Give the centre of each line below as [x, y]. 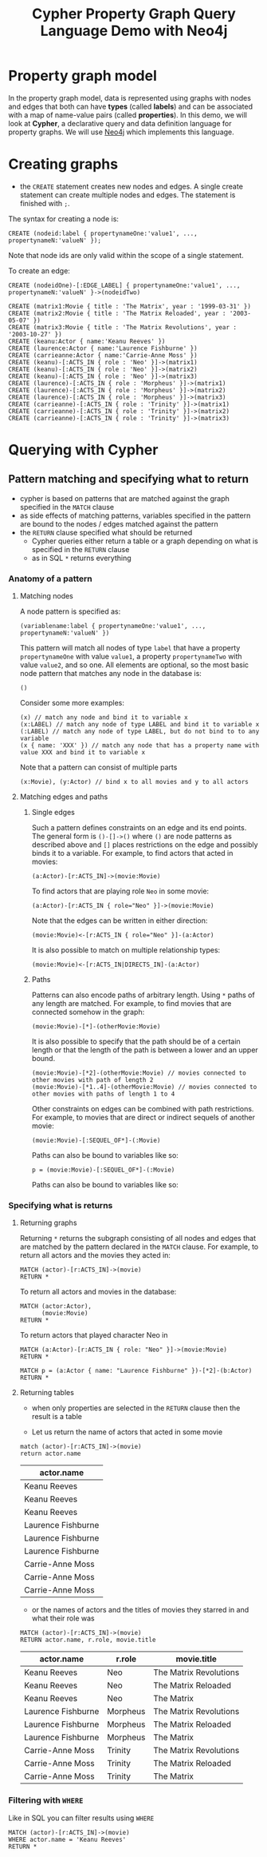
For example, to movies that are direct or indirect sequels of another [143, 1117]
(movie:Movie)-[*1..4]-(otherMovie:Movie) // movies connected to [144, 1088]
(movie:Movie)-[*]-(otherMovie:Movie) [96, 1027]
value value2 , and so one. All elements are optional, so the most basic [134, 665]
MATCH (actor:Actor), [55, 1306]
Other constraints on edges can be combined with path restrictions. [143, 1109]
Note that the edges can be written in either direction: [120, 921]
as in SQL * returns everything [81, 558]
